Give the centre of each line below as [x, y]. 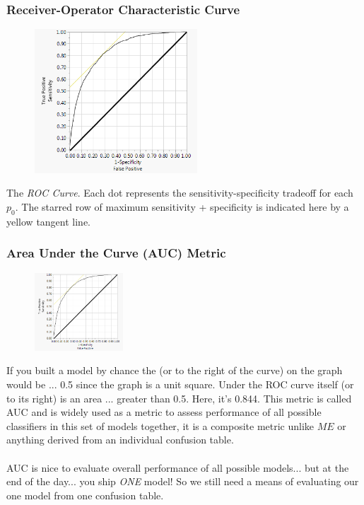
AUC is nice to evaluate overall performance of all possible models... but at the [178, 467]
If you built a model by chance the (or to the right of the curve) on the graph [175, 370]
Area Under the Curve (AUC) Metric [116, 253]
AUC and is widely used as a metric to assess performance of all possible [164, 412]
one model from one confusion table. [85, 495]
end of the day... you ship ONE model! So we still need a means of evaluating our [183, 481]
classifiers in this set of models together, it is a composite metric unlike [160, 425]
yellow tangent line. [48, 221]
